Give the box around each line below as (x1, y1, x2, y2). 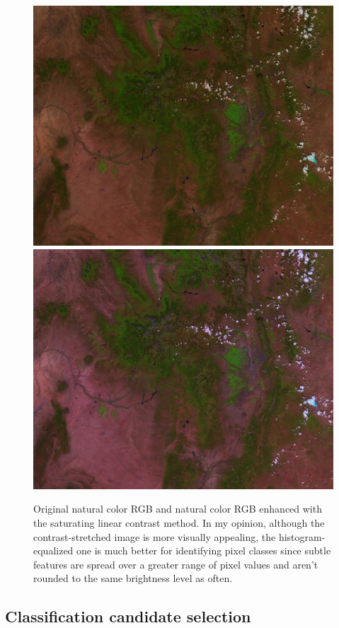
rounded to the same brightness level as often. (33, 571, 233, 586)
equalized (33, 543, 74, 558)
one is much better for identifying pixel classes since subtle (76, 543, 331, 558)
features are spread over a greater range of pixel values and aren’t (33, 556, 318, 571)
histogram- (278, 529, 326, 544)
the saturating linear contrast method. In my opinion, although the (33, 515, 325, 530)
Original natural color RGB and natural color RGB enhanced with (33, 501, 322, 516)
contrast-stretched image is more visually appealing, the (33, 529, 276, 544)
